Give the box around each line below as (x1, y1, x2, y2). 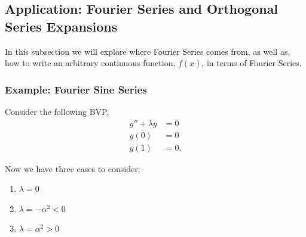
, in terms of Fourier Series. (201, 57, 302, 69)
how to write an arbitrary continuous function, (5, 57, 176, 69)
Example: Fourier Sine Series (5, 82, 147, 96)
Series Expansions (5, 17, 118, 35)
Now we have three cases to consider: (5, 162, 140, 174)
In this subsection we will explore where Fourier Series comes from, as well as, (5, 45, 290, 57)
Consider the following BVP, (5, 105, 109, 117)
